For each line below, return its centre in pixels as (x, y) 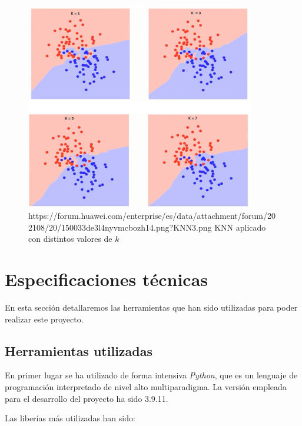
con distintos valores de (70, 239)
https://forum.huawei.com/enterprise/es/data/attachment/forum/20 (152, 216)
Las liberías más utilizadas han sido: (70, 418)
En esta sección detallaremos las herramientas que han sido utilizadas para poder (151, 307)
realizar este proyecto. (44, 319)
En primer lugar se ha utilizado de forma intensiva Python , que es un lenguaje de (151, 375)
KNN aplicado (240, 227)
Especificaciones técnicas (107, 279)
